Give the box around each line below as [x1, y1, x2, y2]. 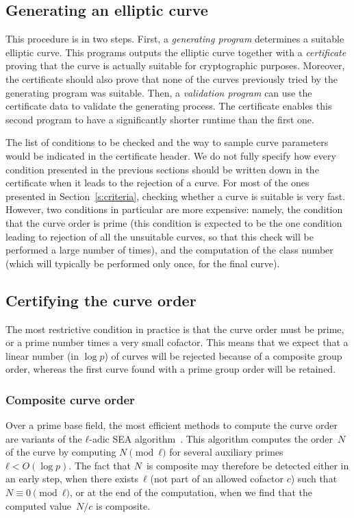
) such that [290, 471, 338, 486]
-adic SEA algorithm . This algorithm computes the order [89, 431, 333, 445]
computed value [5, 498, 72, 513]
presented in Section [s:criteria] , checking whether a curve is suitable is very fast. [5, 188, 346, 203]
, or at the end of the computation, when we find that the [70, 485, 312, 500]
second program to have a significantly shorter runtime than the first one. [5, 112, 314, 126]
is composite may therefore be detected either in [146, 458, 349, 472]
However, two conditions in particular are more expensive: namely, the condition [5, 202, 343, 217]
